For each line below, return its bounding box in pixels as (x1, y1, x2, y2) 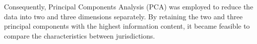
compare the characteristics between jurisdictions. (4, 30, 155, 41)
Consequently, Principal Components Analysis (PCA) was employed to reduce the (4, 1, 254, 11)
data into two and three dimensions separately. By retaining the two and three (4, 11, 243, 21)
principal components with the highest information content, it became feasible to (4, 21, 250, 31)
